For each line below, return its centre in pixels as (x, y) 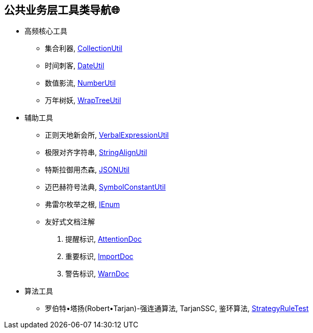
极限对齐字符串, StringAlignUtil (96, 152)
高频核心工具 (46, 31)
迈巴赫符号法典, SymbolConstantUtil (105, 187)
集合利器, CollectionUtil (84, 48)
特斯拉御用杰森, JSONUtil (87, 170)
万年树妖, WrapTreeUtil (83, 100)
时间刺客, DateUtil (75, 66)
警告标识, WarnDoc (97, 274)
